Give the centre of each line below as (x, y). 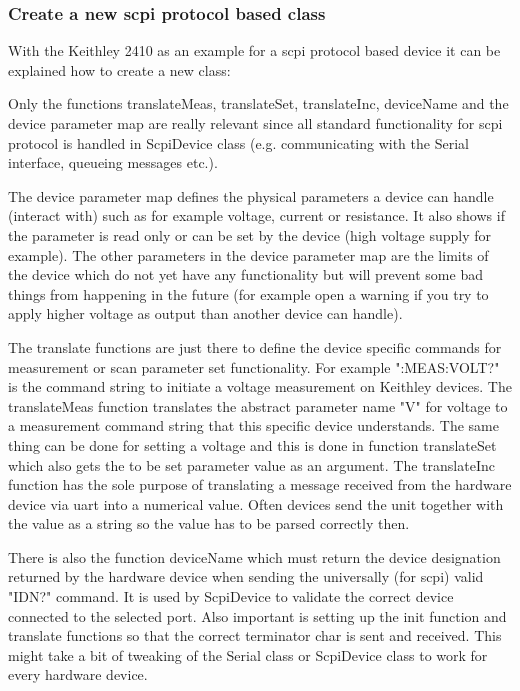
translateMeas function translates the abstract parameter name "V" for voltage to (258, 405)
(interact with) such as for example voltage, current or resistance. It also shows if (256, 215)
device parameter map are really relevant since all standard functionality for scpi (255, 123)
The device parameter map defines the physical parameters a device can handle (251, 195)
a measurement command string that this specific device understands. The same (253, 425)
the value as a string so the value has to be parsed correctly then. (209, 523)
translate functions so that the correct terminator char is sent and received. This (255, 635)
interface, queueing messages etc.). (113, 162)
